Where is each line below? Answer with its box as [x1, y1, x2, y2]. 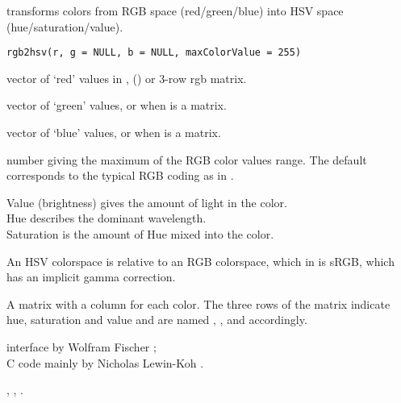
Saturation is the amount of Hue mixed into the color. [6, 226, 274, 242]
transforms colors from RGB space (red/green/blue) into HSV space [6, 2, 344, 19]
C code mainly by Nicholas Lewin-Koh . [6, 354, 204, 371]
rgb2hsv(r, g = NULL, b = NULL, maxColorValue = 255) [6, 47, 302, 59]
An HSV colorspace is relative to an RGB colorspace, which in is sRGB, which [6, 252, 395, 269]
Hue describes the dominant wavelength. [6, 210, 207, 226]
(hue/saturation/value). [6, 18, 123, 35]
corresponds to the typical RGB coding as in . [6, 167, 234, 184]
